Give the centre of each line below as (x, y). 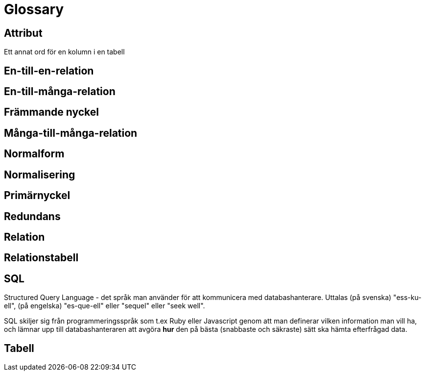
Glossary (34, 9)
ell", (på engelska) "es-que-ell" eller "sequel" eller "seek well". (105, 306)
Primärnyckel (37, 196)
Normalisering (40, 175)
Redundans (32, 216)
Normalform (34, 154)
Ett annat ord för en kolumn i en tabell (64, 52)
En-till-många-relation (60, 92)
